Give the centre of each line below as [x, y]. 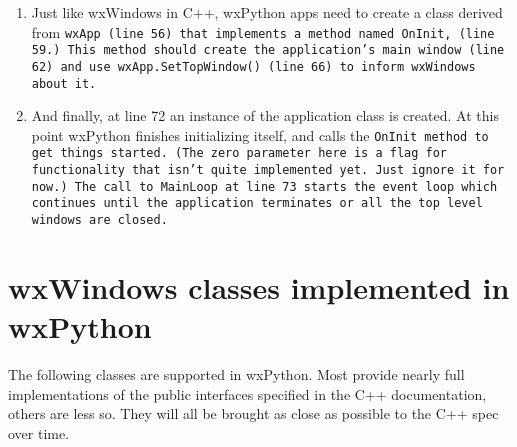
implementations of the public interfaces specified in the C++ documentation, [247, 393]
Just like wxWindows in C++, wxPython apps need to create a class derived [267, 12]
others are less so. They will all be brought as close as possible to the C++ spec [253, 413]
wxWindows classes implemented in [259, 286]
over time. [39, 432]
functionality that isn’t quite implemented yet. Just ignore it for [268, 170]
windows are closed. [99, 220]
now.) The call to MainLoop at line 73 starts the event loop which [264, 186]
